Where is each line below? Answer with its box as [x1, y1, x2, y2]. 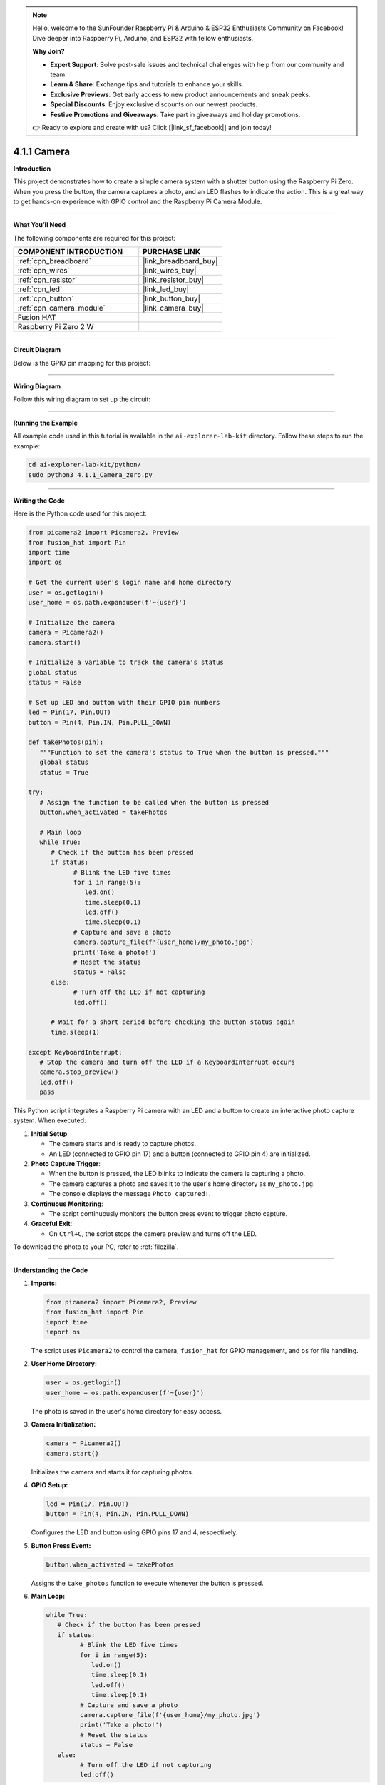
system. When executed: [13, 1116, 86, 1125]
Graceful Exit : [31, 1220, 73, 1228]
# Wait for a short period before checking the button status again [51, 1018, 296, 1026]
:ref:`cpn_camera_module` [17, 303, 106, 313]
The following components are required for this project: [13, 233, 176, 242]
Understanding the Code [13, 1266, 88, 1274]
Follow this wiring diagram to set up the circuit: [13, 395, 151, 403]
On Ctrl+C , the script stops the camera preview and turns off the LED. [48, 1229, 257, 1238]
